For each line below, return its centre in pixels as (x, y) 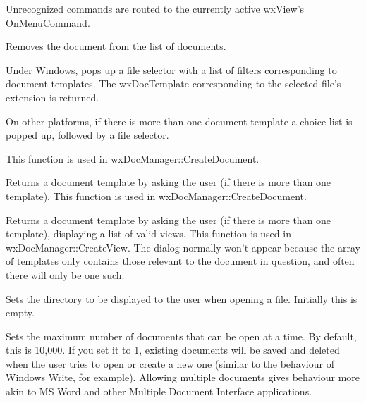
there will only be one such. (65, 274)
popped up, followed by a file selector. (87, 135)
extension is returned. (53, 97)
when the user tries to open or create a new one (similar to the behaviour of (170, 363)
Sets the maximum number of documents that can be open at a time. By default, (181, 336)
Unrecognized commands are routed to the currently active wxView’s (155, 8)
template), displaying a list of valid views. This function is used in (148, 234)
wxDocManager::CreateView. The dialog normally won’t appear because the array (183, 247)
